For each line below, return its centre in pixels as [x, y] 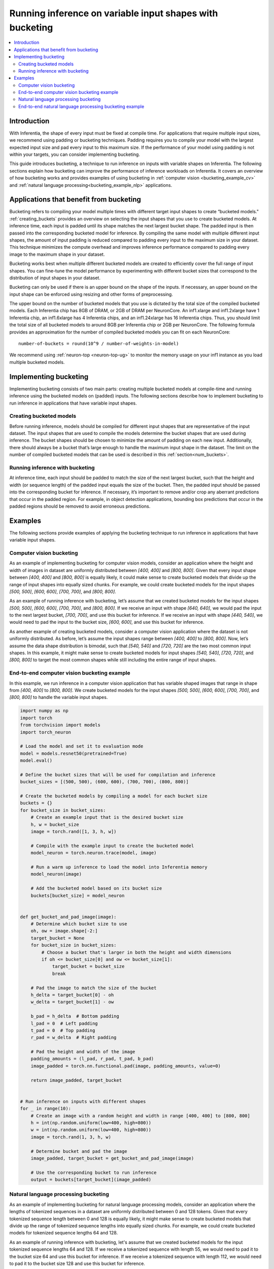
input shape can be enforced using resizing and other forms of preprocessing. [91, 294]
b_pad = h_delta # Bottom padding [75, 1016]
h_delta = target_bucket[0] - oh [72, 995]
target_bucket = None [58, 938]
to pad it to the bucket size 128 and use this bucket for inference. [77, 1263]
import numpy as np [44, 711]
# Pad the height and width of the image [83, 1052]
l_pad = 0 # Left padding [64, 1023]
